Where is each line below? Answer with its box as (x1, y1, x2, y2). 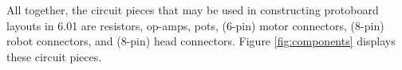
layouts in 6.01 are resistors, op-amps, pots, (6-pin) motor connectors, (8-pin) (6, 17, 384, 33)
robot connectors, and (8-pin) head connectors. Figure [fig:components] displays (6, 33, 396, 49)
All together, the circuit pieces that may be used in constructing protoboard (6, 2, 379, 17)
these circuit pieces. (6, 48, 102, 64)
